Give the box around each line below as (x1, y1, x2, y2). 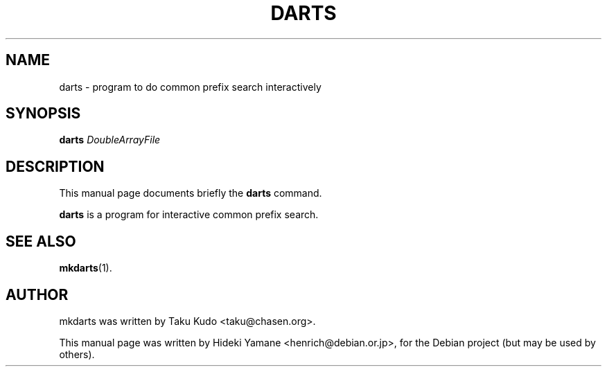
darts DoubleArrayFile (59, 134, 161, 146)
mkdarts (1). (59, 262, 112, 274)
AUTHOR (6, 285, 69, 303)
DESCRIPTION (6, 157, 105, 175)
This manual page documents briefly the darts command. (59, 187, 322, 200)
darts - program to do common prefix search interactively (59, 80, 322, 93)
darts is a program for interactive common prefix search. (59, 209, 319, 221)
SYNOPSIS (6, 105, 81, 123)
